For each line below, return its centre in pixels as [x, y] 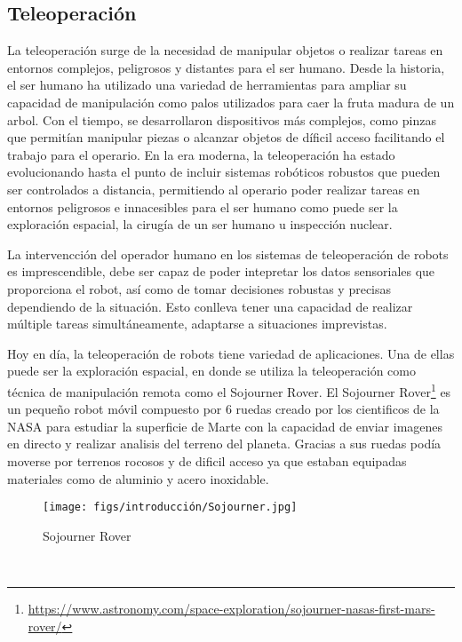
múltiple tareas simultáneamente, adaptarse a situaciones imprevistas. [197, 324]
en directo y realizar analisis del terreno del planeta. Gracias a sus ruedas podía [224, 444]
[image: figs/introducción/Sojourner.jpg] [170, 507]
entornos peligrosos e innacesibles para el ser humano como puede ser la [203, 206]
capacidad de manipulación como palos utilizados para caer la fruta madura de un [231, 102]
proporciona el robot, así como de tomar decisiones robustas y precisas [199, 288]
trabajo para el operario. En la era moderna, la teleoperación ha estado [201, 154]
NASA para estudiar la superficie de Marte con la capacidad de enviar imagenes [225, 426]
